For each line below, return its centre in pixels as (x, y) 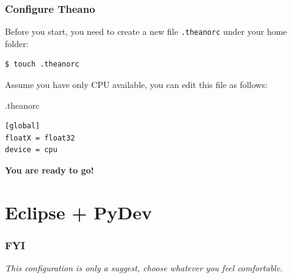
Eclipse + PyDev (78, 212)
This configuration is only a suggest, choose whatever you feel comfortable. (144, 268)
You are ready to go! (49, 170)
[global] (23, 126)
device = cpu (31, 150)
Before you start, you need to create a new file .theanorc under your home (146, 31)
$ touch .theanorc (42, 64)
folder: (17, 43)
